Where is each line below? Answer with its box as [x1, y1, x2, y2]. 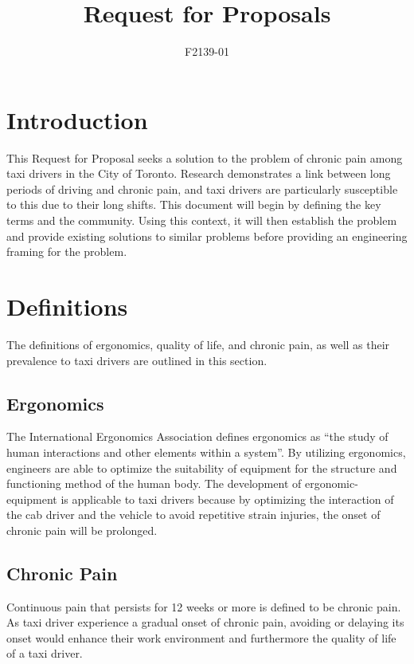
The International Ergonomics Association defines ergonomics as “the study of [6, 428, 389, 445]
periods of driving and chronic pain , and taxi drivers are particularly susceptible [6, 180, 398, 197]
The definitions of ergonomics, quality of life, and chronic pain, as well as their [6, 336, 390, 352]
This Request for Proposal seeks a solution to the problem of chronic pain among [6, 149, 403, 166]
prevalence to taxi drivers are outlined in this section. [6, 352, 268, 368]
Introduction [6, 103, 148, 136]
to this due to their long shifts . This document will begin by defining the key [6, 196, 381, 213]
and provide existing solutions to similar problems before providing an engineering [6, 227, 408, 244]
